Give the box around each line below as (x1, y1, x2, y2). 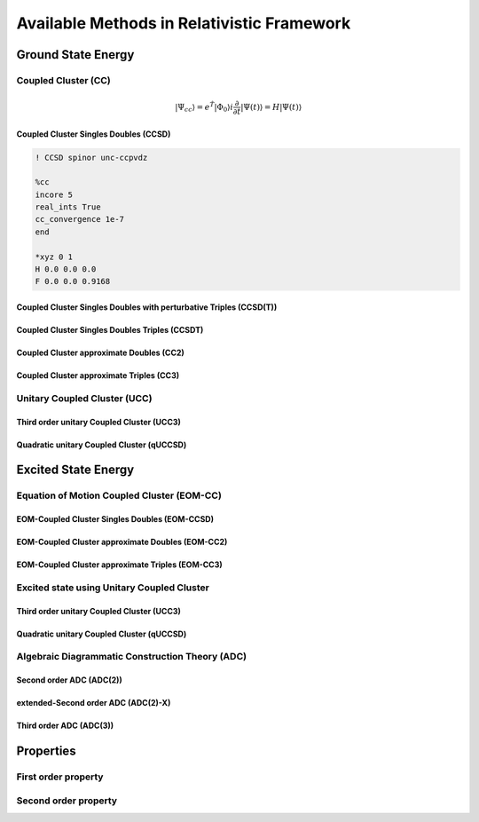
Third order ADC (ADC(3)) (16, 720, 114, 731)
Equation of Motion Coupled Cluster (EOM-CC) (16, 489, 222, 502)
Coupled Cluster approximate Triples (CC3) (16, 370, 180, 381)
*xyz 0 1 (35, 251, 74, 262)
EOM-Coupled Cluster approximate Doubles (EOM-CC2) (16, 537, 228, 548)
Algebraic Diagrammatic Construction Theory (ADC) (16, 651, 247, 663)
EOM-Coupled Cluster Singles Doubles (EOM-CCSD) (16, 514, 215, 525)
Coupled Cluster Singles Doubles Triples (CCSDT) (16, 325, 204, 336)
